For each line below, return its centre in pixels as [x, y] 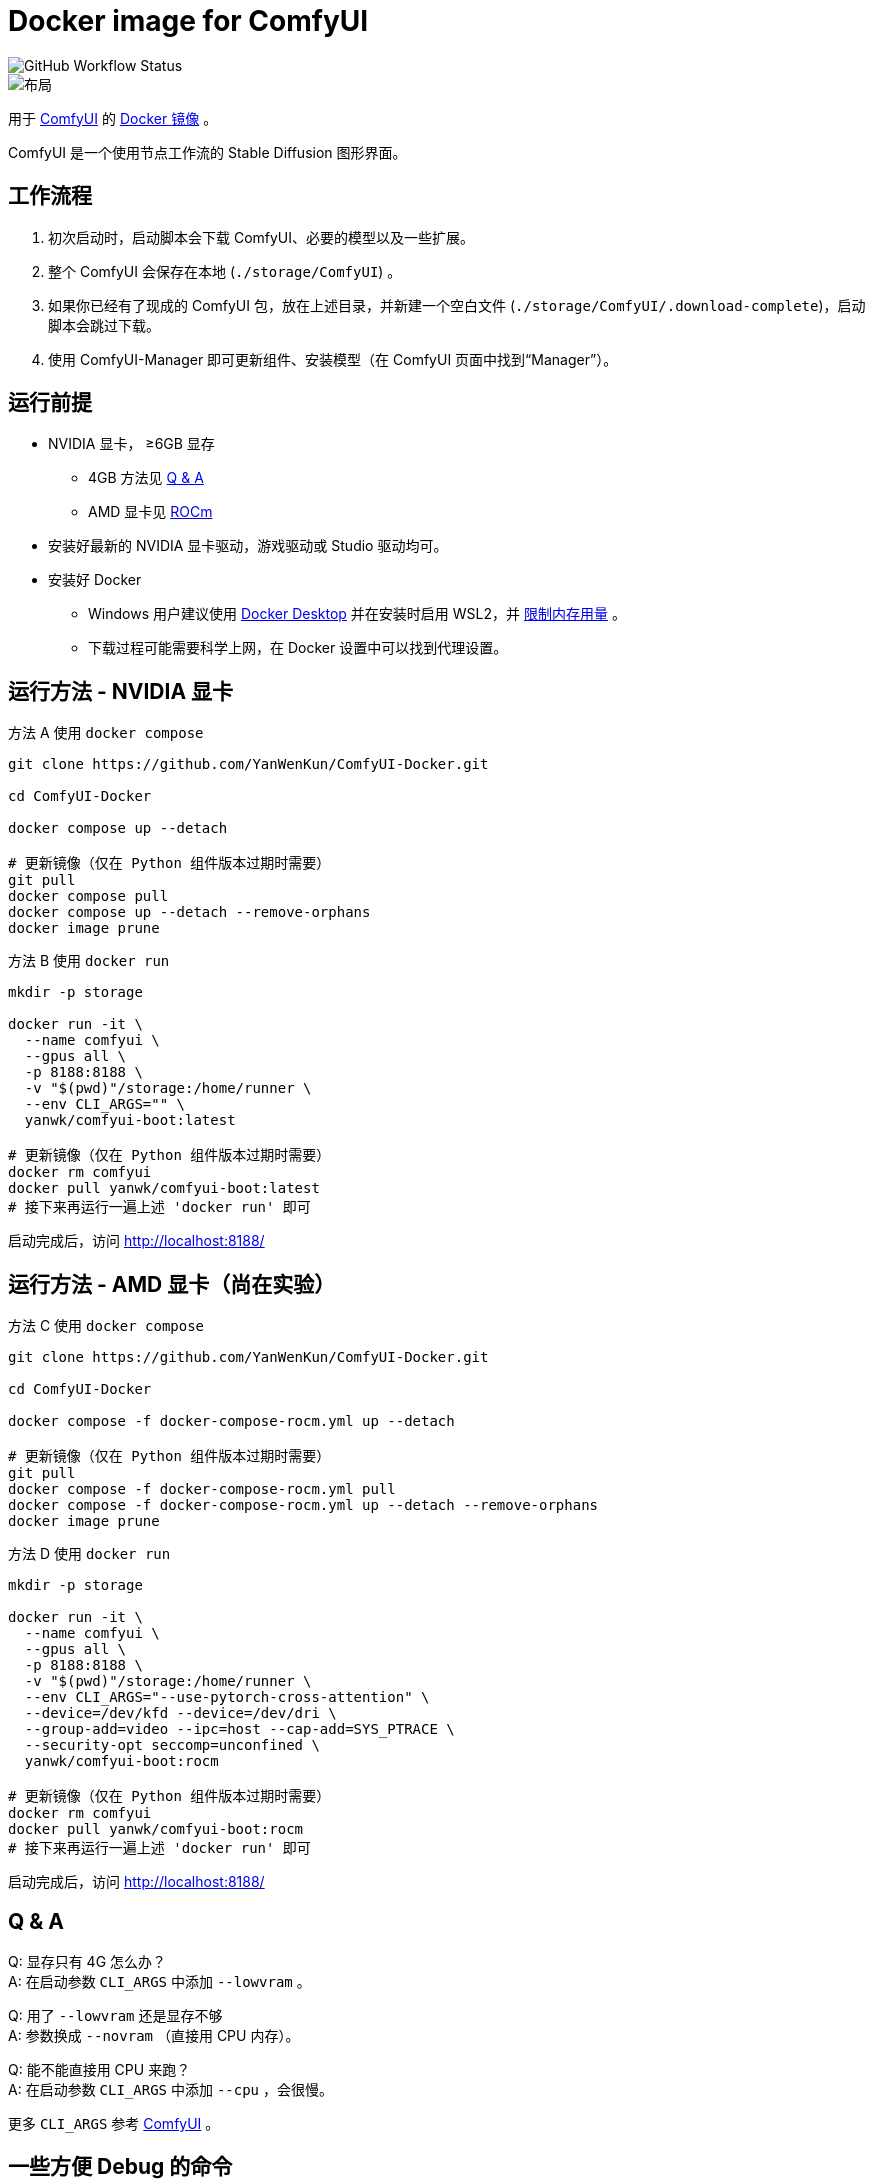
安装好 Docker [95, 580]
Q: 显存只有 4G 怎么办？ [87, 1961]
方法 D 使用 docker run [89, 1554]
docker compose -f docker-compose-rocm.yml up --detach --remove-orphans [303, 1505]
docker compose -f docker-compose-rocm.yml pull [202, 1489]
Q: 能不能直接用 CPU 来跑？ [99, 2069]
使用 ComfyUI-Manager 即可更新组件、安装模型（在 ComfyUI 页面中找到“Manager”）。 [333, 359]
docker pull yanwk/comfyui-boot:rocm [156, 1829]
